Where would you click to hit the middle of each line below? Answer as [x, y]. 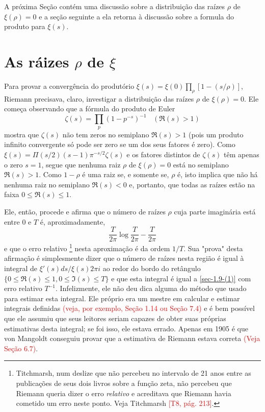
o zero [14, 164]
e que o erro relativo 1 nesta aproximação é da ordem [87, 247]
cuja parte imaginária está [215, 211]
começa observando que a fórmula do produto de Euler [90, 108]
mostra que [22, 134]
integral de [21, 268]
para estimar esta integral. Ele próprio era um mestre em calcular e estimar [122, 298]
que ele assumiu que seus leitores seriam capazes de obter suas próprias [115, 318]
